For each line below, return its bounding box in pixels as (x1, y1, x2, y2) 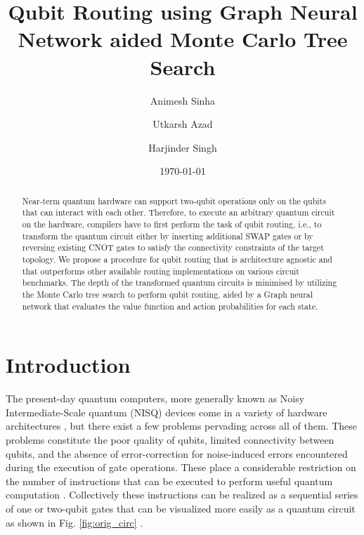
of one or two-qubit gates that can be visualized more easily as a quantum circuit (6, 501, 356, 515)
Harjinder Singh (148, 140, 217, 154)
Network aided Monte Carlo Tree (18, 25, 348, 53)
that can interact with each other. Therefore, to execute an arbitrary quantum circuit (22, 206, 335, 218)
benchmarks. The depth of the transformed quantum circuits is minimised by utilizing (22, 277, 337, 289)
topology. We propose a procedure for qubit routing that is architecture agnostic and (22, 253, 332, 265)
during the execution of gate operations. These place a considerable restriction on (6, 460, 356, 475)
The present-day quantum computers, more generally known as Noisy (6, 391, 305, 406)
